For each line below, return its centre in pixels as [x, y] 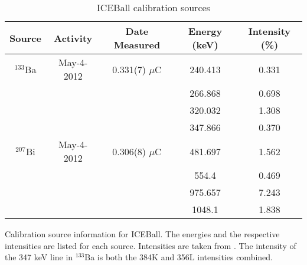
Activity [73, 38]
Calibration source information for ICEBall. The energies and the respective [142, 234]
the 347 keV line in [39, 257]
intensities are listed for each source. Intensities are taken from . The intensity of [151, 245]
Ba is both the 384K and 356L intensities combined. [179, 257]
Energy [205, 31]
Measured [137, 45]
